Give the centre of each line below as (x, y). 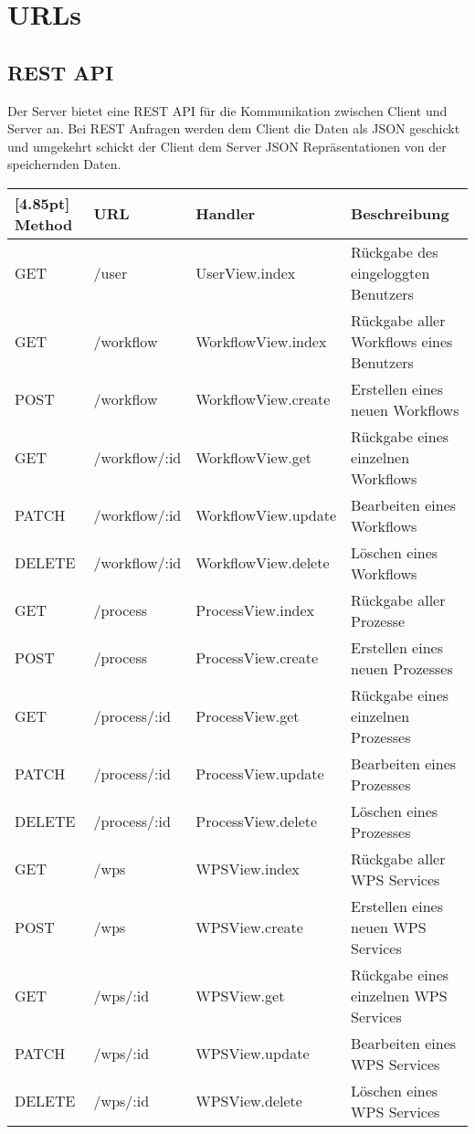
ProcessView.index (255, 610)
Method (44, 224)
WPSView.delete (249, 1101)
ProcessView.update (260, 774)
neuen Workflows (405, 409)
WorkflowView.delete (263, 563)
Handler (226, 214)
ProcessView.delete (257, 821)
